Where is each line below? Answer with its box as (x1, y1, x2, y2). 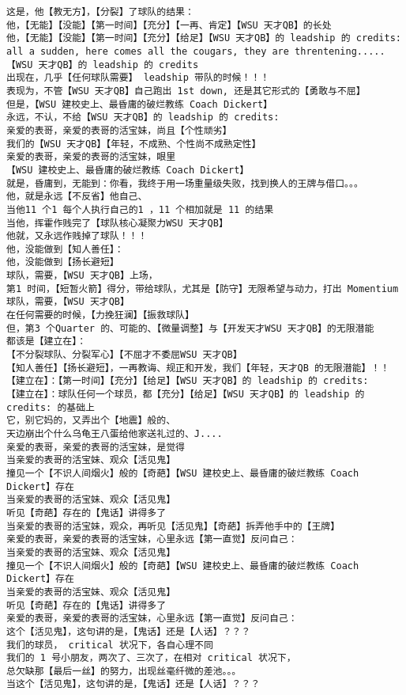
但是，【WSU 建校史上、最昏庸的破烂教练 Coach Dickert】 (6, 98, 273, 110)
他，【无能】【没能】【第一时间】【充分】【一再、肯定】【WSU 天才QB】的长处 (6, 19, 332, 31)
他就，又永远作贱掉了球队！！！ (6, 230, 148, 242)
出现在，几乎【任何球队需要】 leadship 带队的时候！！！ (6, 72, 270, 84)
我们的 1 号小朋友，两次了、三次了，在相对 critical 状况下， (6, 652, 296, 664)
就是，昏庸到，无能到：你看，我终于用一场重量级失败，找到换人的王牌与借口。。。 (6, 177, 363, 189)
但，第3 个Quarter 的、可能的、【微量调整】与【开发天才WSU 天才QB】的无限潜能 (6, 322, 374, 334)
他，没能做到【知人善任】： (6, 243, 124, 255)
